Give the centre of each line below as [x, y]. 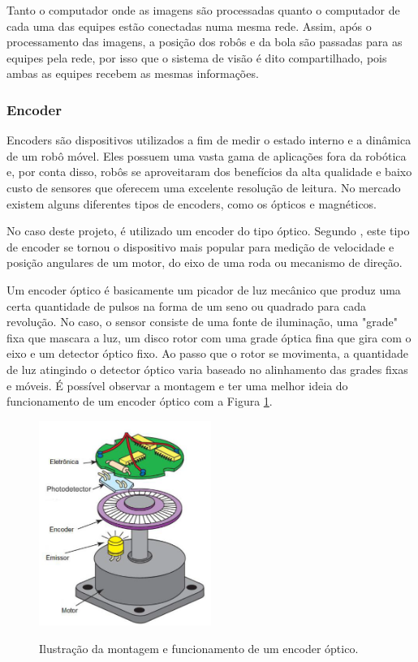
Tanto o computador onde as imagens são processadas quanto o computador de [203, 10]
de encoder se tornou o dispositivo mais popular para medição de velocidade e [200, 246]
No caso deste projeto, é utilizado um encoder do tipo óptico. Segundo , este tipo [208, 231]
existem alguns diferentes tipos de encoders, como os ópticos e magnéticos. [192, 203]
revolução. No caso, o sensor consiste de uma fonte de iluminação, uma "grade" [202, 322]
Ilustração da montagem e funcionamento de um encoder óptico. [199, 648]
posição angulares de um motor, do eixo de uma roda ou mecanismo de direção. [205, 262]
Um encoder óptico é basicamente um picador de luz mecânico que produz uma [204, 289]
